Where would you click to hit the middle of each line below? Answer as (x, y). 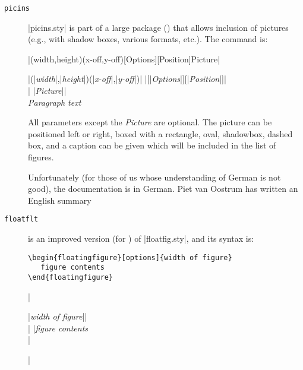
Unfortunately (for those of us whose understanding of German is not (154, 177)
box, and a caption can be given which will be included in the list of (152, 145)
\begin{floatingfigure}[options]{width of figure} (130, 257)
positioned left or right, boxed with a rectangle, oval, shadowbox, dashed (160, 133)
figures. (41, 157)
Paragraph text (55, 102)
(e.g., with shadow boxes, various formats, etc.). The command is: (148, 39)
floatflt (21, 219)
